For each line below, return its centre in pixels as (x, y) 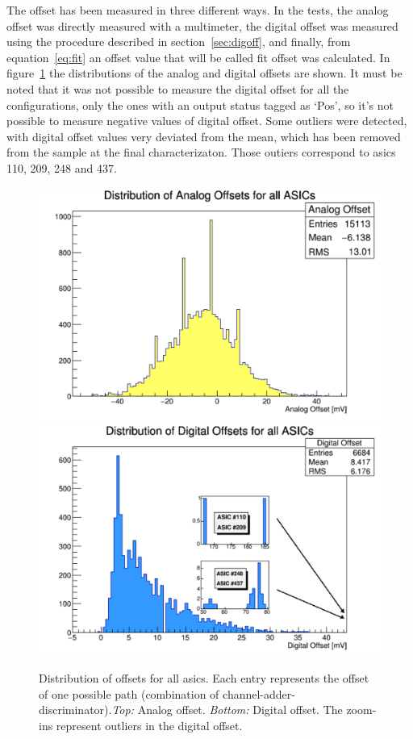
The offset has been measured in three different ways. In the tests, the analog (198, 10)
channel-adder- (259, 693)
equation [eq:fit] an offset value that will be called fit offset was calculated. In (198, 57)
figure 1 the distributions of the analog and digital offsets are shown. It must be (204, 73)
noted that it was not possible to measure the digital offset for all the (178, 88)
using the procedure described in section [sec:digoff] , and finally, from (179, 42)
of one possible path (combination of (129, 693)
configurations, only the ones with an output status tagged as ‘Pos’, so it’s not (200, 104)
